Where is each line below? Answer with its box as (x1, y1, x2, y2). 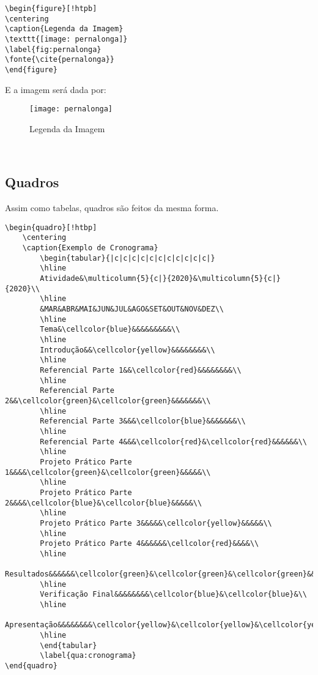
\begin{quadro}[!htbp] (5, 223, 97, 232)
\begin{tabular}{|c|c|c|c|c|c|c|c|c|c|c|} (40, 253, 215, 263)
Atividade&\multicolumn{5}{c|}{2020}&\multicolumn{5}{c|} (40, 274, 281, 283)
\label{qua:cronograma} (40, 651, 136, 660)
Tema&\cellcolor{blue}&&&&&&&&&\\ (40, 325, 180, 334)
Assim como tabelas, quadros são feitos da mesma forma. (5, 201, 219, 214)
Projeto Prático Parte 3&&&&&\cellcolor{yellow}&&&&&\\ (40, 518, 272, 528)
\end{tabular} (40, 641, 97, 650)
